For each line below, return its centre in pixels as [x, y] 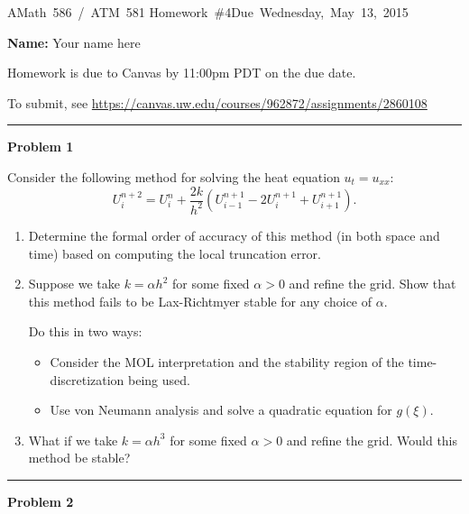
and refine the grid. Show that [372, 284]
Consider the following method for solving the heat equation [174, 176]
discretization [87, 379]
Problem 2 [41, 501]
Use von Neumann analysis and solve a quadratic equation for [221, 410]
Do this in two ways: [85, 331]
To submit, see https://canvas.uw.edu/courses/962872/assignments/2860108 [217, 102]
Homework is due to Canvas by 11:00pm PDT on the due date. [182, 73]
